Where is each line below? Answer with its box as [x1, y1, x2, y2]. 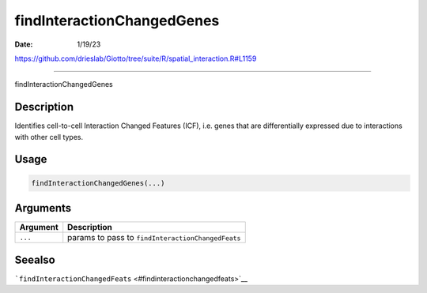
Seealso [14, 253, 55, 266]
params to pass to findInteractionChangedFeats [67, 232, 241, 243]
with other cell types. [14, 132, 84, 141]
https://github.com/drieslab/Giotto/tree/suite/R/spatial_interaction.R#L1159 [14, 54, 257, 63]
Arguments [14, 201, 72, 215]
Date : [14, 39, 33, 49]
